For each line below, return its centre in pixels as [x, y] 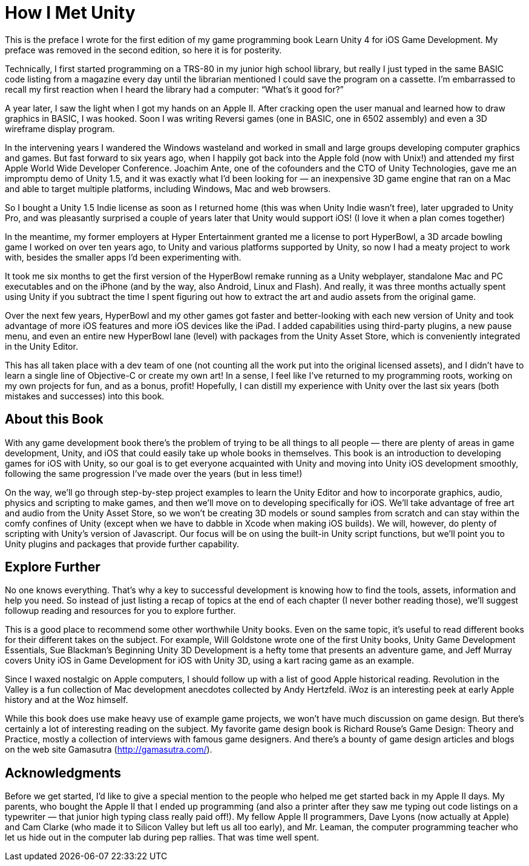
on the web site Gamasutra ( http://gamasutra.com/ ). [109, 750]
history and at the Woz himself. [67, 700]
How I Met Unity [70, 13]
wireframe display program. [60, 128]
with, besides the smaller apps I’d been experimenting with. [123, 257]
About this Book [54, 419]
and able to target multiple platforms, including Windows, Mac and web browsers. [168, 188]
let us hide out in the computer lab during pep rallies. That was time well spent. [162, 838]
